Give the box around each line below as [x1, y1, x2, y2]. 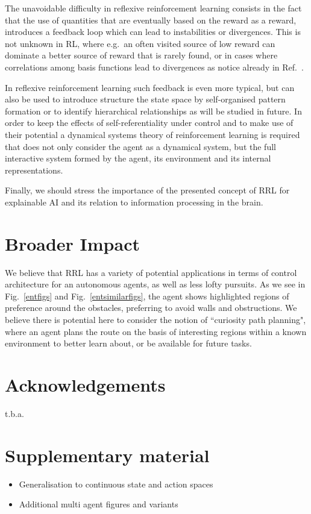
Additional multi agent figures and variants [19, 498, 178, 510]
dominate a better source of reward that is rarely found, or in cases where [5, 49, 278, 61]
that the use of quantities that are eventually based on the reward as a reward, [5, 13, 297, 26]
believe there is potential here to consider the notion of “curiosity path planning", [5, 313, 306, 325]
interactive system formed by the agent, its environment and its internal [5, 152, 271, 165]
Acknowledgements [5, 372, 166, 396]
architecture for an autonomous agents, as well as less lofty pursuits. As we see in [5, 278, 306, 290]
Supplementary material [5, 442, 210, 467]
